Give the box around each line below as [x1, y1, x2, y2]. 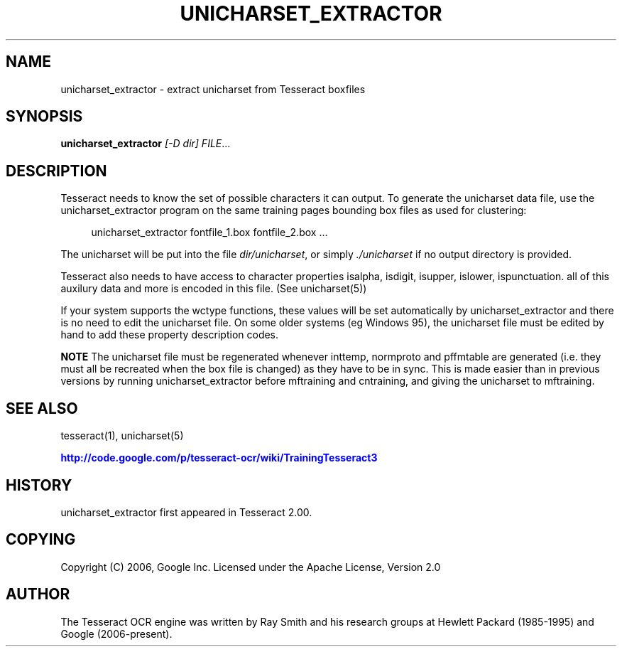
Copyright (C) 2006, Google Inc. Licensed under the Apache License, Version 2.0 [60, 560, 441, 573]
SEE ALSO [6, 399, 78, 417]
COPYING [6, 530, 76, 549]
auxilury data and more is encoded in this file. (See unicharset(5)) [60, 282, 367, 295]
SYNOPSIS [6, 107, 83, 126]
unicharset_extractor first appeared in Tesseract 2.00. [60, 506, 312, 518]
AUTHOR [6, 585, 70, 604]
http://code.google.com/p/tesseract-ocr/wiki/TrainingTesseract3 [60, 451, 378, 464]
